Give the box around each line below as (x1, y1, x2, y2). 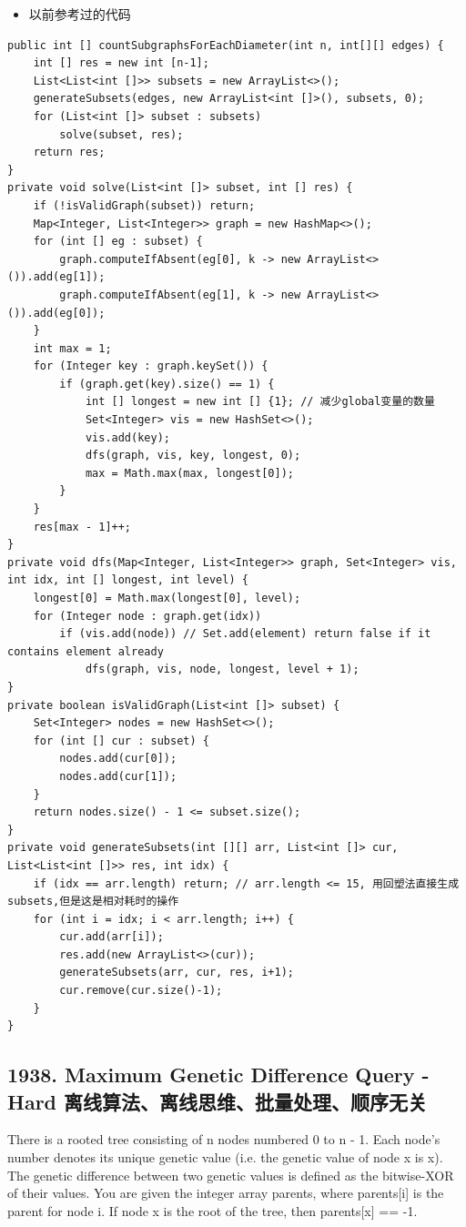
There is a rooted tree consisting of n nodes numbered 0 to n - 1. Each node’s (7, 1130, 441, 1149)
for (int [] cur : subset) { (33, 734, 209, 747)
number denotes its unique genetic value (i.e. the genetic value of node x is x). (7, 1148, 443, 1167)
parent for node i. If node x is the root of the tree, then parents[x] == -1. (7, 1201, 418, 1220)
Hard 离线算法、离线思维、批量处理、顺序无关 (7, 1087, 428, 1115)
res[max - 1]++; (33, 520, 132, 533)
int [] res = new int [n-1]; (33, 56, 209, 70)
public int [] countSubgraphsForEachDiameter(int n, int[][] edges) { (7, 38, 444, 52)
